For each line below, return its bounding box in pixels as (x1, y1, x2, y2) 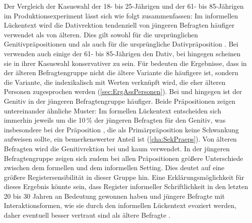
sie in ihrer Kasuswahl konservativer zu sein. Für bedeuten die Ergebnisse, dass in (4, 58, 247, 68)
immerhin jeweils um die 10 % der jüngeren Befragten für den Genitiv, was (4, 115, 226, 125)
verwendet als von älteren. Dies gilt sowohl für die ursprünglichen (4, 29, 198, 39)
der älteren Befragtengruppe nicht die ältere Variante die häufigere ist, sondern (4, 67, 238, 78)
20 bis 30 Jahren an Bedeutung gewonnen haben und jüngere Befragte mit (4, 191, 225, 201)
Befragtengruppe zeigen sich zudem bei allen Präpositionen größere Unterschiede (4, 153, 243, 163)
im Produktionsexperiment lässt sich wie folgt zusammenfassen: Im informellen (4, 10, 238, 20)
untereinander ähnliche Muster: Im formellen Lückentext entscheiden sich (4, 105, 221, 115)
